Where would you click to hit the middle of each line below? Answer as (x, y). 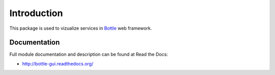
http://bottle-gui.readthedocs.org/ (58, 63)
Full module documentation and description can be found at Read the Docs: (89, 54)
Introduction (36, 13)
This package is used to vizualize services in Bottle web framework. (81, 28)
